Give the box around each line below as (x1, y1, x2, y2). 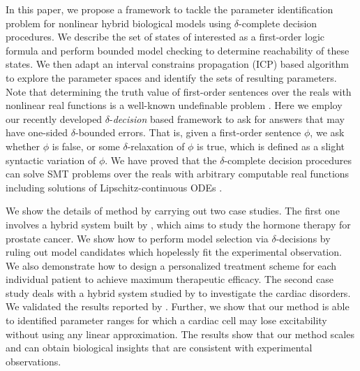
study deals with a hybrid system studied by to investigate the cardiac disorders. (6, 285, 351, 300)
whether (6, 138, 40, 153)
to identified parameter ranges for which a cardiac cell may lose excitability (6, 313, 327, 328)
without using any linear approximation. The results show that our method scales (6, 326, 354, 341)
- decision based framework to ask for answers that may (110, 111, 345, 126)
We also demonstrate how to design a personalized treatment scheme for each (6, 258, 337, 272)
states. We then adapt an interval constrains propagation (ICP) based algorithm (6, 57, 349, 71)
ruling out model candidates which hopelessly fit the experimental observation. (6, 245, 342, 259)
